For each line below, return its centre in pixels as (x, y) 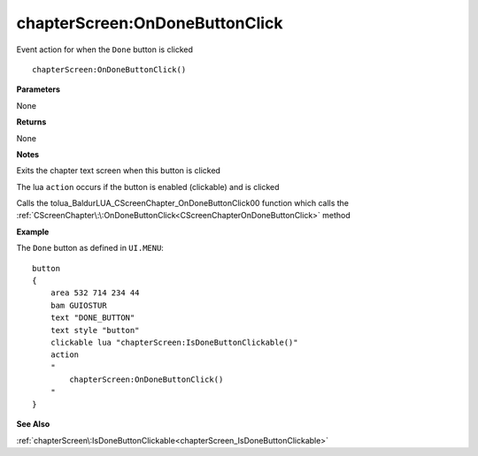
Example (33, 232)
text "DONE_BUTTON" (93, 318)
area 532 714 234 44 (95, 293)
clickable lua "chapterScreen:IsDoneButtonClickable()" (174, 342)
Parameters (39, 89)
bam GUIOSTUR (78, 305)
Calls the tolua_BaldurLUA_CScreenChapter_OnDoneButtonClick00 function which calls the (183, 203)
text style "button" (95, 330)
